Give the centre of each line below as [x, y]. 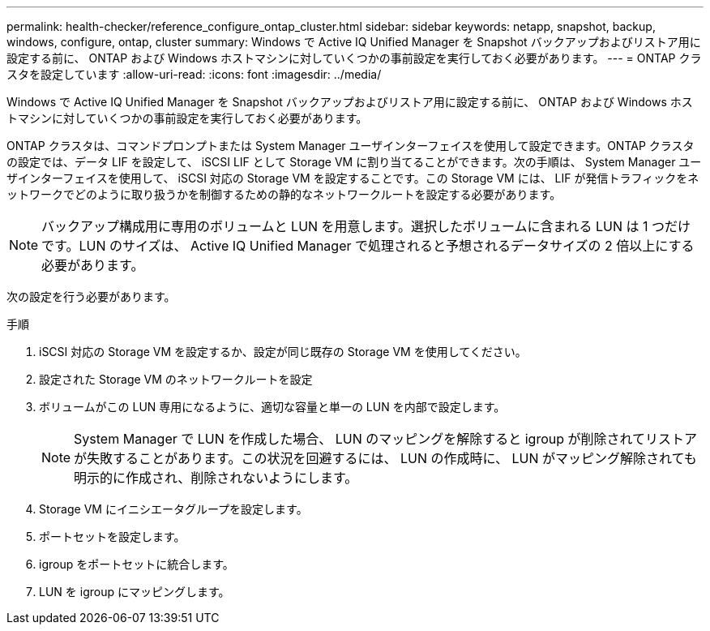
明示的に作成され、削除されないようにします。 [216, 478]
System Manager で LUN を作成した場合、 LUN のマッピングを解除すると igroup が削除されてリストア [386, 439]
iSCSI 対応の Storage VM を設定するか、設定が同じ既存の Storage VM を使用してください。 [283, 352]
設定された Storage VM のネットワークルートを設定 [176, 379]
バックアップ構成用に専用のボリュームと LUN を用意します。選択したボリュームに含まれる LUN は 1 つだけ [366, 226]
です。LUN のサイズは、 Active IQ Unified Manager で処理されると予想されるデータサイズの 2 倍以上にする [368, 246]
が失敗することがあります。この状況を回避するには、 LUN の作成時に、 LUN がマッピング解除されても [385, 458]
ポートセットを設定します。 [112, 537]
